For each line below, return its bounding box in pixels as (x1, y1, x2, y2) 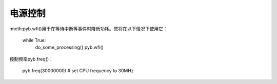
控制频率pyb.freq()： (9, 56, 54, 62)
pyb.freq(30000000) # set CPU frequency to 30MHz (22, 68, 134, 74)
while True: (22, 37, 46, 43)
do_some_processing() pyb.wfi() (35, 44, 104, 51)
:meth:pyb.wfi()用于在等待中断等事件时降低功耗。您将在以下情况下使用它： (9, 26, 168, 32)
